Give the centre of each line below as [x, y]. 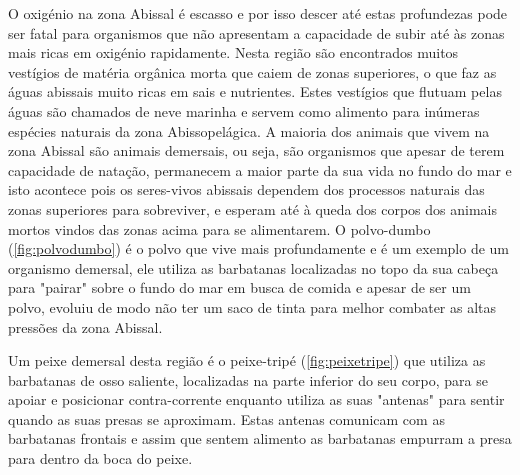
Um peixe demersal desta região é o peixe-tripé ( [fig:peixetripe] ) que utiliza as [247, 360]
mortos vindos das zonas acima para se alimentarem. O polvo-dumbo [219, 228]
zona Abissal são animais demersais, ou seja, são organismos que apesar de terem [256, 150]
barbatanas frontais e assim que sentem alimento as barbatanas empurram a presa [260, 438]
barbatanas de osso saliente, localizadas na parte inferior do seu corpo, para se [248, 379]
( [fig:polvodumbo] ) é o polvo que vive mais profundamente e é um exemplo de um [259, 248]
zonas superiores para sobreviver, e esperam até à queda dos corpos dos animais [252, 208]
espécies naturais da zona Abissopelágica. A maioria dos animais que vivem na [249, 130]
